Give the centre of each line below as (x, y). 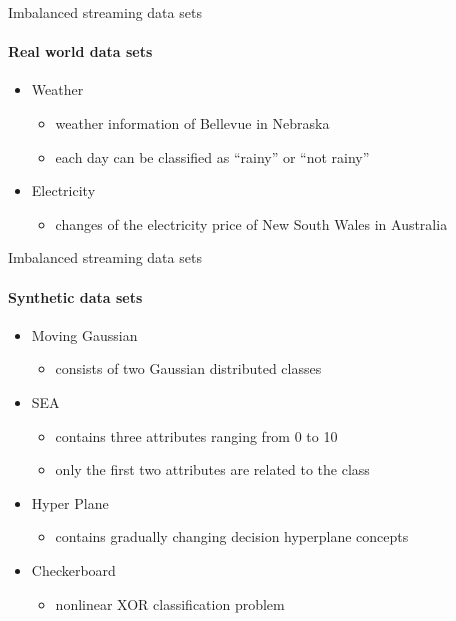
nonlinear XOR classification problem (170, 603)
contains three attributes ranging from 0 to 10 (196, 435)
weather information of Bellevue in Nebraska (192, 122)
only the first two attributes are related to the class (212, 469)
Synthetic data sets (75, 296)
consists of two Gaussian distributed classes (188, 368)
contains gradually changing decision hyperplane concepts (232, 536)
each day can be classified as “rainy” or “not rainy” (212, 156)
